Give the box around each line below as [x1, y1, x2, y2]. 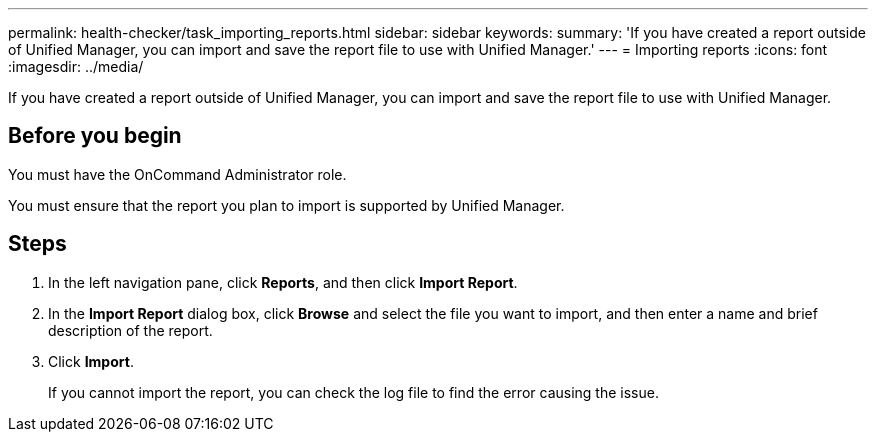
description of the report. [48, 321, 213, 339]
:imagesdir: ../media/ [8, 58, 144, 75]
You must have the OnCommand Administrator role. [8, 165, 347, 183]
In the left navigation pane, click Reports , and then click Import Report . [48, 273, 518, 291]
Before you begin [8, 123, 182, 149]
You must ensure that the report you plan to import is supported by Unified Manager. [8, 196, 565, 214]
